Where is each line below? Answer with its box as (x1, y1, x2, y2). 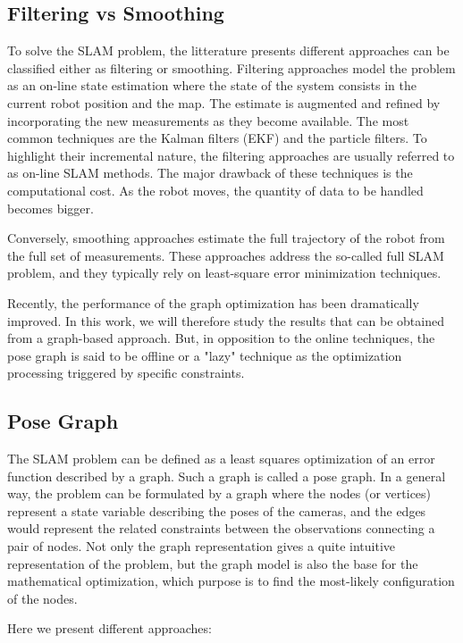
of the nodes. (7, 589, 78, 607)
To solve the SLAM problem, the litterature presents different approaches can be (7, 41, 450, 60)
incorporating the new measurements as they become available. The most (7, 111, 409, 129)
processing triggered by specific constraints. (7, 363, 245, 382)
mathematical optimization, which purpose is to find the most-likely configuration (7, 572, 455, 590)
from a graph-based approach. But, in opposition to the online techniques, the (7, 329, 435, 347)
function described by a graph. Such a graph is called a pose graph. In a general (7, 466, 446, 485)
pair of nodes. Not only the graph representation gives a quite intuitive (7, 537, 396, 555)
